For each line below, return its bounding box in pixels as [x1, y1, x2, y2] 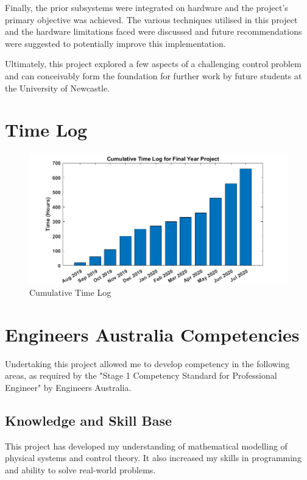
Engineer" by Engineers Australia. [5, 381, 132, 394]
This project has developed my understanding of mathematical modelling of [5, 439, 288, 452]
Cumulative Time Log [29, 286, 111, 299]
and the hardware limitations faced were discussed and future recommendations [5, 25, 302, 38]
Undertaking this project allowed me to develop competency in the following [5, 357, 290, 370]
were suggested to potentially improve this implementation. [5, 37, 226, 49]
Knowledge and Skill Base [5, 411, 172, 429]
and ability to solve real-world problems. [5, 464, 156, 476]
